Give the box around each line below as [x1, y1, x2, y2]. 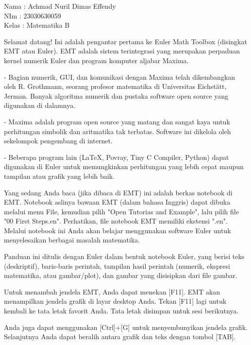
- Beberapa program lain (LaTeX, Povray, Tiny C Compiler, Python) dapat [4, 152, 229, 162]
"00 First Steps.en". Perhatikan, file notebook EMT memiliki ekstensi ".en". [4, 216, 228, 226]
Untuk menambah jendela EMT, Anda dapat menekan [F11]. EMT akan [4, 286, 220, 296]
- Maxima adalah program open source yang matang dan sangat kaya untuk [4, 116, 230, 126]
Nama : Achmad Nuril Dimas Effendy [4, 1, 116, 11]
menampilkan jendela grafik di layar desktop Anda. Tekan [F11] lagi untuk [4, 296, 227, 306]
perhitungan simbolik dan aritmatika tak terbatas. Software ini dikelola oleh [4, 126, 231, 136]
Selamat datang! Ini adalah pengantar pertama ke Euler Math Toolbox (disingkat [4, 36, 247, 46]
